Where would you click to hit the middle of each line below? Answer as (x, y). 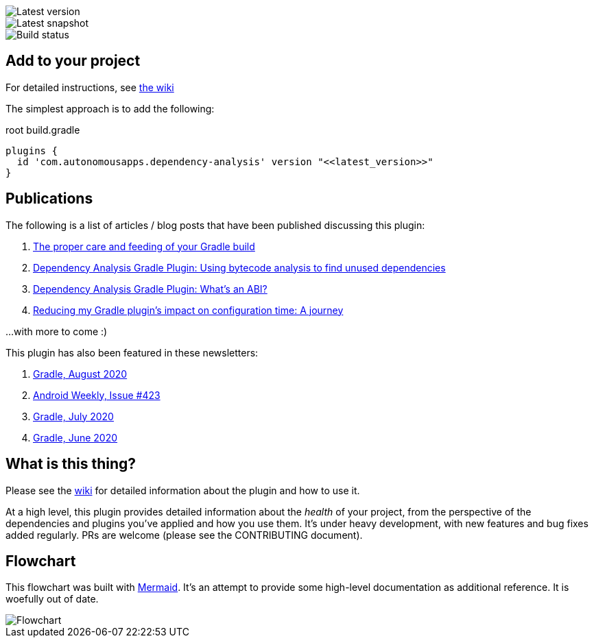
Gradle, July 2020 (73, 416)
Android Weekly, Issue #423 (97, 395)
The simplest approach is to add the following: (110, 108)
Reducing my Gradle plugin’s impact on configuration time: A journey (188, 310)
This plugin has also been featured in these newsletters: (132, 352)
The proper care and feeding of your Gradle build (144, 246)
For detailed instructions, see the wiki (90, 87)
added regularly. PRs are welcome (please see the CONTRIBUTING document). (184, 535)
